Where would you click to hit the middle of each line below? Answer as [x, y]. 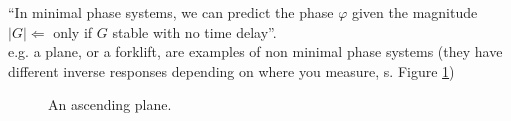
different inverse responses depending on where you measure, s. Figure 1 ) [231, 70]
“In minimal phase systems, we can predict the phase [171, 12]
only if [73, 31]
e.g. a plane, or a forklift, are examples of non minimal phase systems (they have [255, 51]
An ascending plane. [110, 104]
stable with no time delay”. [194, 31]
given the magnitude [414, 12]
